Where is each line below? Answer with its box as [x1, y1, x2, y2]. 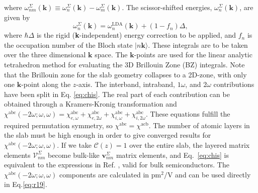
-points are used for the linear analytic [134, 49, 252, 60]
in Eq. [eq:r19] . [4, 179, 47, 189]
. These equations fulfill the [146, 109, 230, 119]
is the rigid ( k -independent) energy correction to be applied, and [36, 30, 236, 40]
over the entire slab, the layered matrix [129, 140, 250, 150]
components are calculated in [59, 169, 149, 179]
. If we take [57, 140, 92, 150]
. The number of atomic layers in [148, 120, 250, 130]
